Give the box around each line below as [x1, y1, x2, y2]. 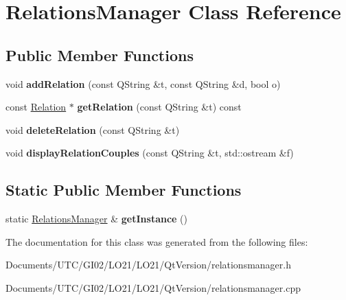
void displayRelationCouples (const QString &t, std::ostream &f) [5, 146, 294, 160]
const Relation [5, 100, 67, 114]
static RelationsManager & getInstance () [5, 211, 188, 226]
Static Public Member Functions [5, 179, 242, 200]
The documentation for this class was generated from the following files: [5, 234, 308, 249]
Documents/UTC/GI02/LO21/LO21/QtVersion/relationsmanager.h [5, 257, 291, 272]
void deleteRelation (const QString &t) [5, 122, 180, 137]
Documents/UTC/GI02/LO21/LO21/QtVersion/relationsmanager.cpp [5, 280, 301, 295]
